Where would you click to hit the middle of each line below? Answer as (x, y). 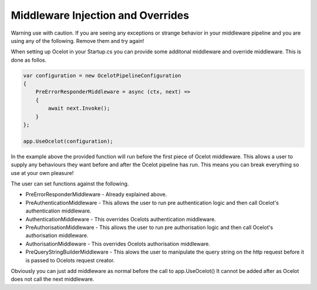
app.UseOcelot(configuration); (68, 141)
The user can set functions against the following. (70, 183)
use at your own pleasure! (42, 173)
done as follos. (29, 60)
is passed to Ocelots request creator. (70, 260)
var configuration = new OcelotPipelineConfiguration (102, 75)
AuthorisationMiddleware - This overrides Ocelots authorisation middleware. (118, 244)
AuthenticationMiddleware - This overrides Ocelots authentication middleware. (121, 219)
